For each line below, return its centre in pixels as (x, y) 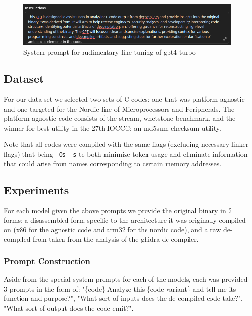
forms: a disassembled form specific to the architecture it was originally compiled (125, 220)
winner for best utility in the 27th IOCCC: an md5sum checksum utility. (113, 127)
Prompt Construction (47, 260)
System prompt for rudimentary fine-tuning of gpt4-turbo (110, 52)
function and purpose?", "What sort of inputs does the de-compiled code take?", (124, 298)
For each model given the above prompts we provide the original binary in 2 (118, 210)
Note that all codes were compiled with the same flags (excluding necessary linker (126, 144)
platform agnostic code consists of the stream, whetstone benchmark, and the (120, 118)
